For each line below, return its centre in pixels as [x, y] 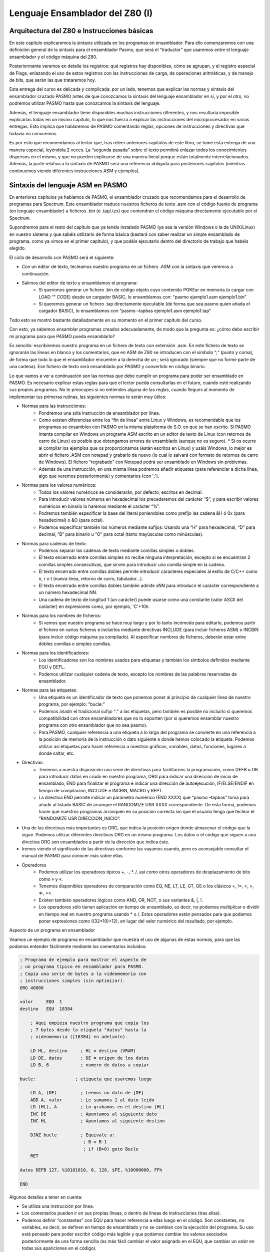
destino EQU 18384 [46, 1009]
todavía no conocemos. [33, 133]
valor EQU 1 [41, 1002]
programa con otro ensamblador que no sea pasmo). [93, 725]
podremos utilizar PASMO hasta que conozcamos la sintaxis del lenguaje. [85, 103]
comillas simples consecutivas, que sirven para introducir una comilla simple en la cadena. [132, 564]
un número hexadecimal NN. [68, 592]
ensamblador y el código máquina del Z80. [53, 57]
